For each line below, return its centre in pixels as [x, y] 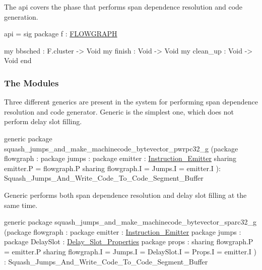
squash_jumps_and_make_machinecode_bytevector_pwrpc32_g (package [121, 148]
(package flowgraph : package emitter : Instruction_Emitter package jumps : [123, 231]
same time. [21, 205]
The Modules [31, 83]
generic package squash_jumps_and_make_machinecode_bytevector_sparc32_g [130, 222]
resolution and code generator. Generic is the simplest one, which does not [119, 111]
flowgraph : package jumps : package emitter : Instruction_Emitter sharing [120, 158]
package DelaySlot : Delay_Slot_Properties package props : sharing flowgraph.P [129, 241]
